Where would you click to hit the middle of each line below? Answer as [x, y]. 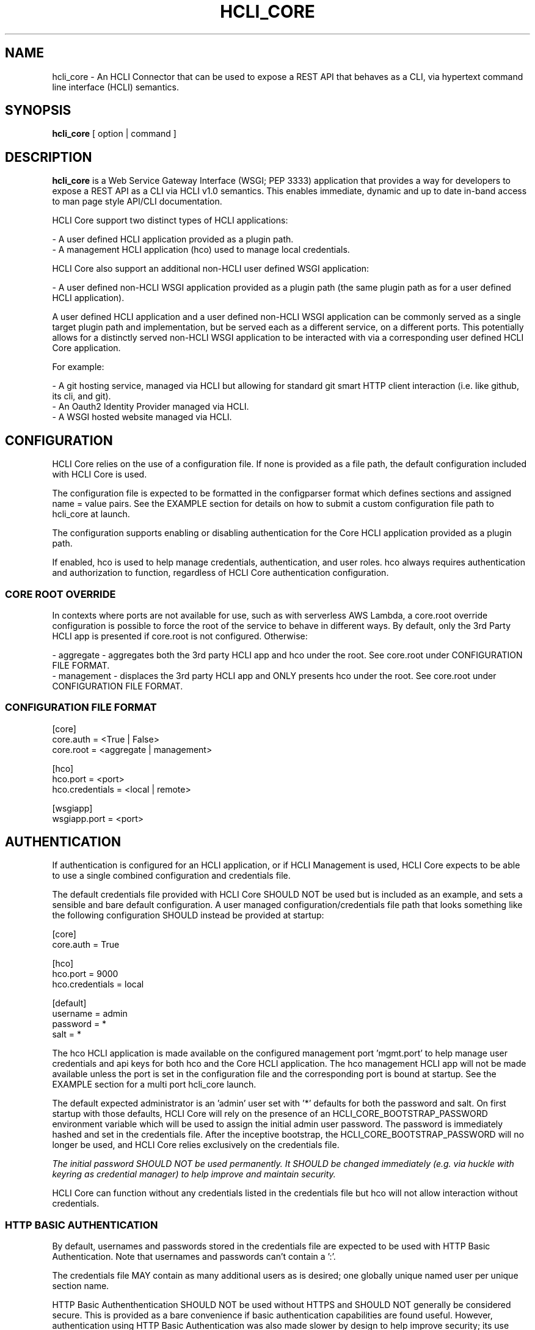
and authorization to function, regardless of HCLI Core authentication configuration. [220, 573]
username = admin [90, 1014]
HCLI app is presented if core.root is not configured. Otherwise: [180, 636]
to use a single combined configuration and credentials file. [171, 876]
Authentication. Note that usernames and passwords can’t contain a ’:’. [194, 1257]
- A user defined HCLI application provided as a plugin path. [173, 239]
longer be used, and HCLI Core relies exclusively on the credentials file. [196, 1145]
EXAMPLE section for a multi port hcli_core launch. [154, 1085]
